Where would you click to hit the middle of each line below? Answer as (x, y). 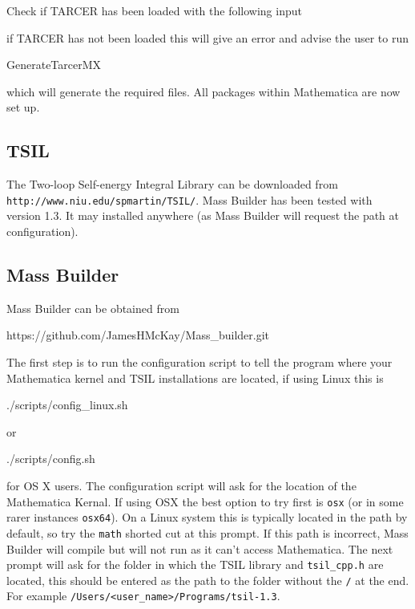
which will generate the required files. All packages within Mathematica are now (203, 91)
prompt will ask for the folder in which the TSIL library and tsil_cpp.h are (195, 564)
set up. (23, 107)
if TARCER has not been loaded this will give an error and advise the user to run (207, 37)
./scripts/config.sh (51, 459)
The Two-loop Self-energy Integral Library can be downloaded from (172, 184)
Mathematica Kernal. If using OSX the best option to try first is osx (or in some (205, 501)
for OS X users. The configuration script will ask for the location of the (181, 485)
